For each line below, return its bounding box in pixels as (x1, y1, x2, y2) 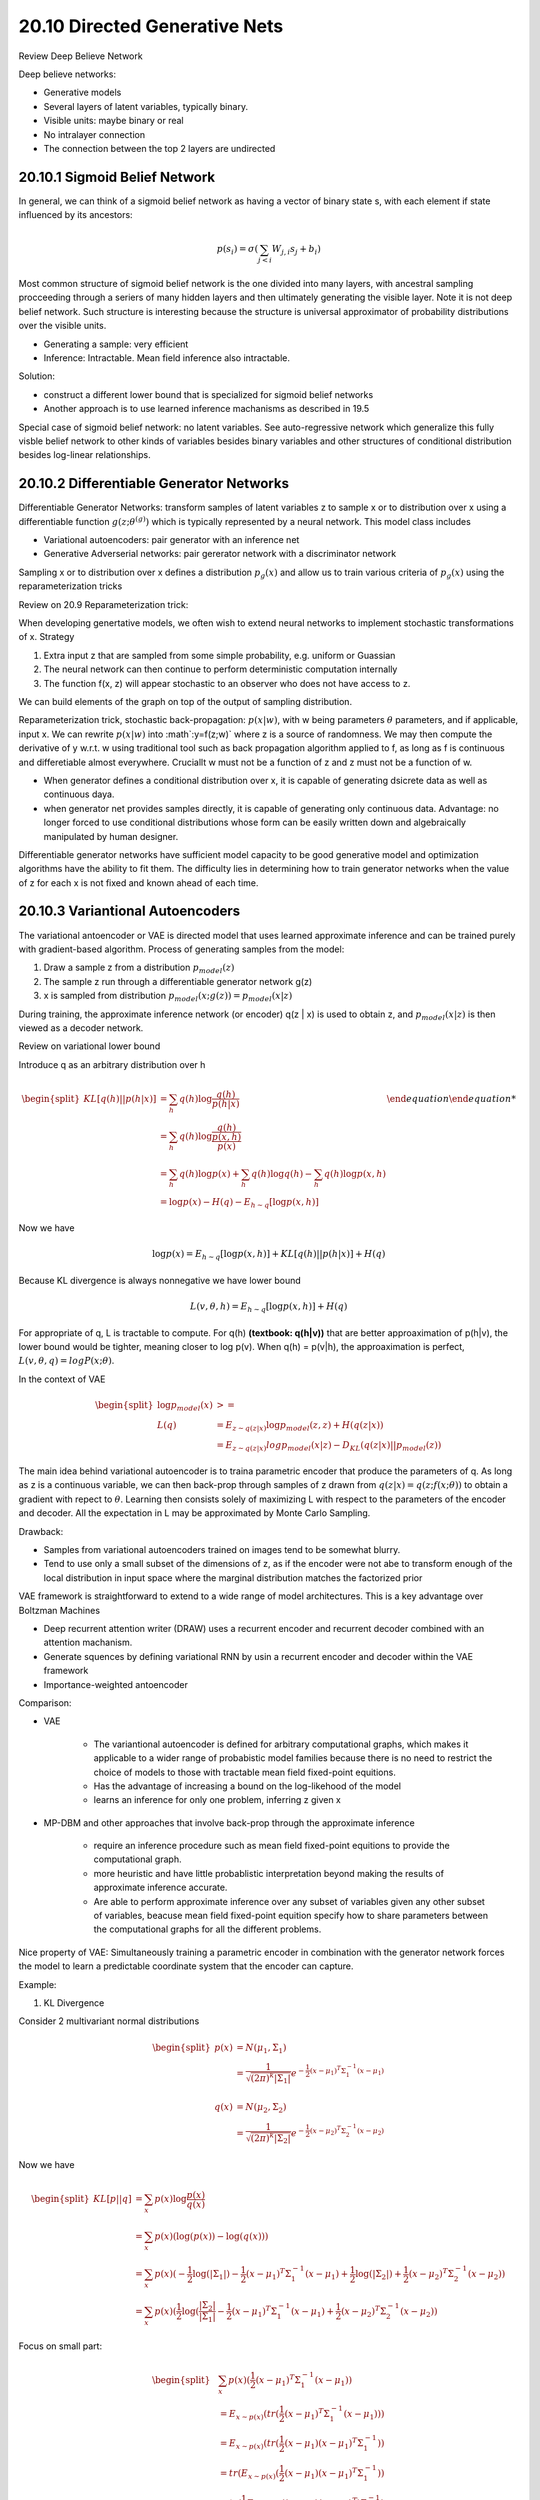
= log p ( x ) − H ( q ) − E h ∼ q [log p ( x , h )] (160, 1196, 319, 1210)
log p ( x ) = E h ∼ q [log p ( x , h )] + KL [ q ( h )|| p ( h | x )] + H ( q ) (151, 1248, 386, 1262)
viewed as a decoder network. (18, 1021, 144, 1034)
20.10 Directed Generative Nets (18, 15, 284, 37)
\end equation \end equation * (386, 1093, 517, 1104)
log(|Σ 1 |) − (192, 2268, 240, 2282)
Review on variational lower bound (18, 1040, 161, 1052)
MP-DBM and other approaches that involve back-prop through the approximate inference (43, 1816, 415, 1829)
